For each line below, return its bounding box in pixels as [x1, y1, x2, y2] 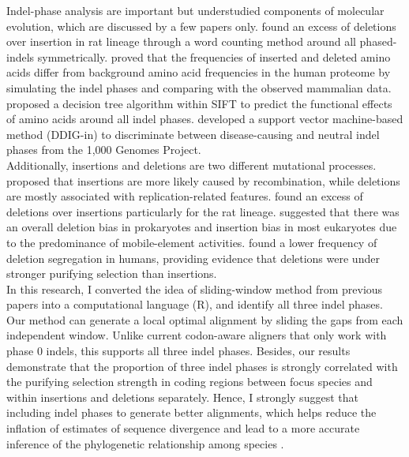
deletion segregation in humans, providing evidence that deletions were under [6, 249, 380, 266]
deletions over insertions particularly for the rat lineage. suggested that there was [6, 203, 400, 219]
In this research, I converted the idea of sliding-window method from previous [6, 280, 383, 297]
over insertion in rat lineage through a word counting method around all [6, 33, 356, 50]
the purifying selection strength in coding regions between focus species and [6, 373, 373, 390]
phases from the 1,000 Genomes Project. [6, 141, 201, 158]
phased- [359, 33, 397, 50]
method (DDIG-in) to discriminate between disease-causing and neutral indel [6, 125, 380, 142]
